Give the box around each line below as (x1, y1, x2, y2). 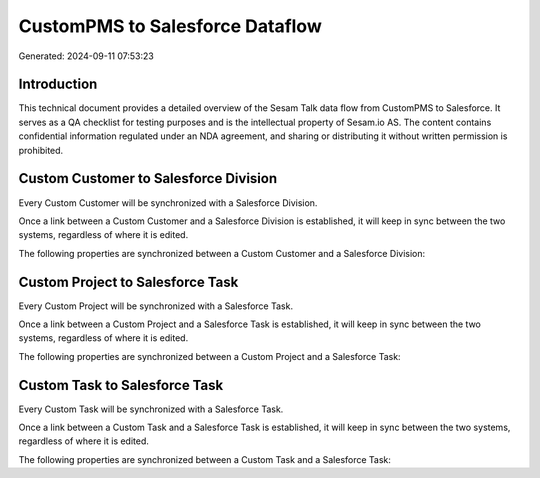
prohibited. (18, 144, 64, 156)
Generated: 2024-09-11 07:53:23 (18, 50, 154, 62)
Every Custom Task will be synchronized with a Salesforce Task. (18, 403, 284, 415)
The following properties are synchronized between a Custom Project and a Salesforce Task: (18, 350, 401, 362)
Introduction (18, 76, 98, 93)
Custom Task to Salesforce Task (18, 376, 224, 394)
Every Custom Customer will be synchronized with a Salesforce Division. (18, 196, 318, 209)
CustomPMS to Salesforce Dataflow (18, 15, 322, 37)
